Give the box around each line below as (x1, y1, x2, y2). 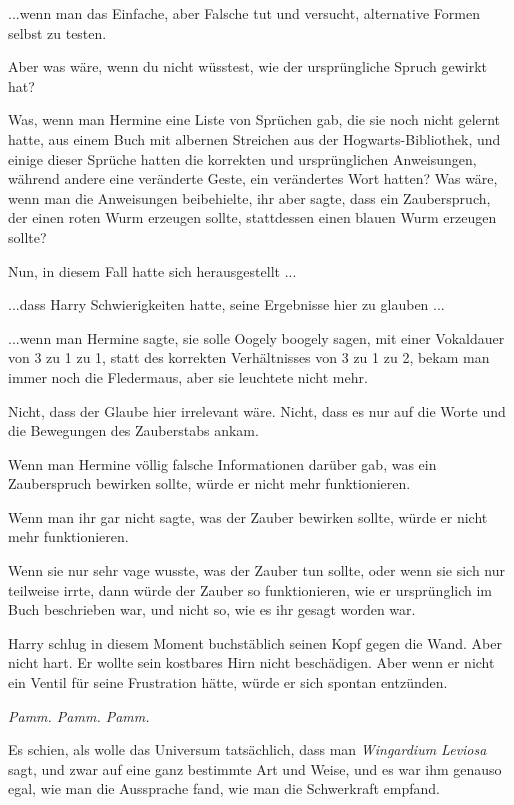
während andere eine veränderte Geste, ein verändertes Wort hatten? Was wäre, (8, 168, 498, 189)
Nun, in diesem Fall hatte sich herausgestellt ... (8, 260, 297, 281)
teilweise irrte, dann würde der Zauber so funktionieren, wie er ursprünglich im (8, 579, 493, 600)
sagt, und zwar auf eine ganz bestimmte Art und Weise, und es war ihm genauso (8, 758, 502, 779)
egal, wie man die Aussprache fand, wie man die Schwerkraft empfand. (8, 778, 440, 799)
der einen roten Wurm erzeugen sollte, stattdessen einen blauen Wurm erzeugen (8, 207, 497, 228)
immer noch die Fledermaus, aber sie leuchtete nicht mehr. (8, 366, 368, 387)
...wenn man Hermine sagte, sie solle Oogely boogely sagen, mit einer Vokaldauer (8, 327, 505, 348)
